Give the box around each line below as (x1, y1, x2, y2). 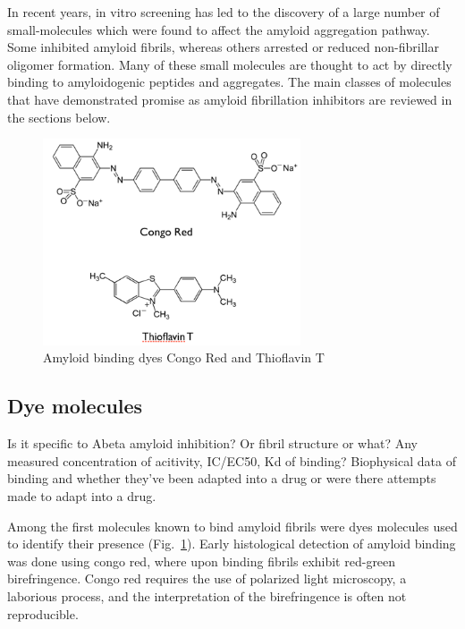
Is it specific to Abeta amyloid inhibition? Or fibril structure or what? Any (7, 434, 418, 453)
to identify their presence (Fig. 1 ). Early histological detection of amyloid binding (7, 534, 456, 553)
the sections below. (7, 107, 111, 126)
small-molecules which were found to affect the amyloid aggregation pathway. (7, 20, 430, 38)
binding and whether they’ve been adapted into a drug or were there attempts (7, 469, 436, 488)
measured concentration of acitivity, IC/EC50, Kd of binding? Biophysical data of (7, 451, 456, 470)
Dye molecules (7, 392, 143, 420)
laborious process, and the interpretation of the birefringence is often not (7, 586, 407, 605)
